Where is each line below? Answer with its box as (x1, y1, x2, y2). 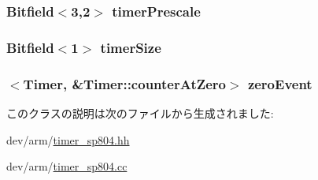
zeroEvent (247, 73, 312, 93)
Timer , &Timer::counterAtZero (23, 73, 226, 93)
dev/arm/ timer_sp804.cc (6, 158, 128, 174)
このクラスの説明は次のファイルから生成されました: (6, 104, 274, 121)
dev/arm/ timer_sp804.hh (6, 131, 130, 148)
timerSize (100, 37, 161, 57)
